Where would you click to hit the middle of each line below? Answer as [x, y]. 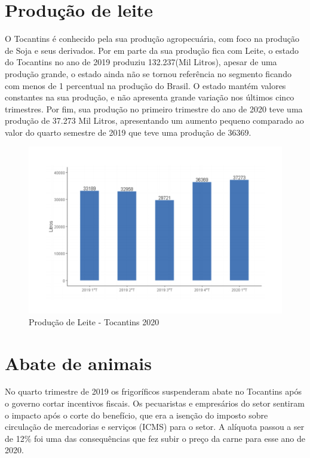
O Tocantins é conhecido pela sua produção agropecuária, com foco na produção [152, 39]
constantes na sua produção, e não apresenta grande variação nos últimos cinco [150, 97]
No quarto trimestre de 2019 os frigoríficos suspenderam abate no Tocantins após [153, 391]
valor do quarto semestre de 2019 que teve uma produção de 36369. [128, 132]
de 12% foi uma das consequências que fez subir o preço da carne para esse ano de [155, 438]
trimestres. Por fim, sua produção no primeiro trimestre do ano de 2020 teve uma [154, 109]
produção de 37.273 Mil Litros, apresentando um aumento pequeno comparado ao [154, 120]
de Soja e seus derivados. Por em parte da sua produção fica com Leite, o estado [152, 50]
